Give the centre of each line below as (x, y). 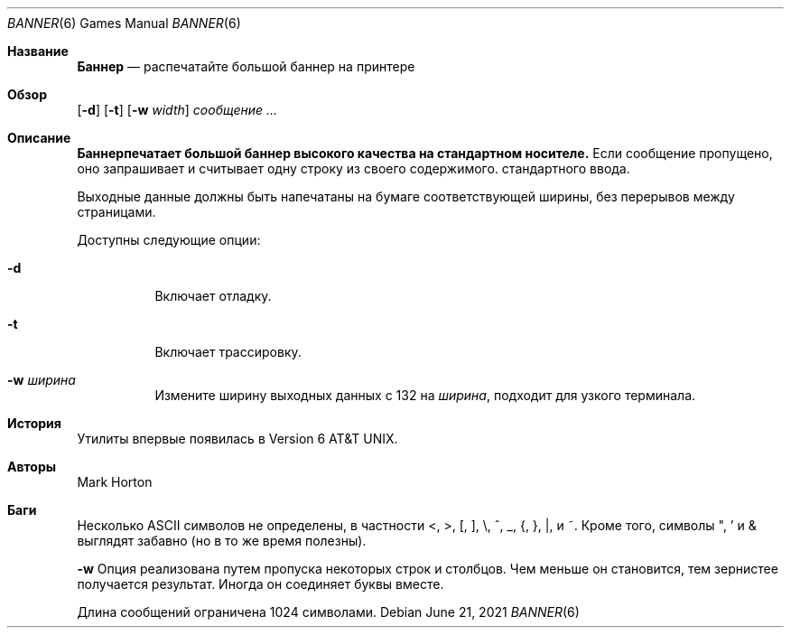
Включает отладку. (213, 296)
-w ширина (42, 380)
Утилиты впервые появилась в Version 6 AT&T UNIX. (237, 439)
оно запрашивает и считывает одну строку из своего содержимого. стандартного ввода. (354, 168)
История (34, 423)
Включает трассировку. (228, 352)
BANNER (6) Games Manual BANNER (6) (124, 23)
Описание (39, 138)
